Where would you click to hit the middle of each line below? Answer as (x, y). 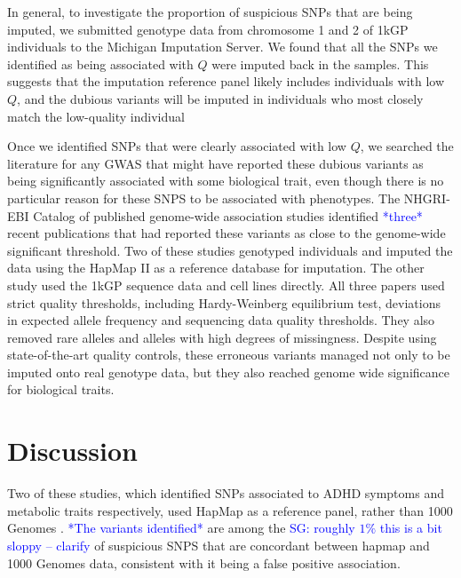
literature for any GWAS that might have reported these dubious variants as (215, 163)
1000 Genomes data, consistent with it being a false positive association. (204, 562)
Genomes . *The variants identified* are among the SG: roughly (181, 528)
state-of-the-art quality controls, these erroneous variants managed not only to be (229, 355)
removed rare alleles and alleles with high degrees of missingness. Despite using (222, 337)
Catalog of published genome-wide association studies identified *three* (228, 215)
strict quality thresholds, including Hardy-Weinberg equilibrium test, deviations (224, 302)
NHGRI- (427, 198)
